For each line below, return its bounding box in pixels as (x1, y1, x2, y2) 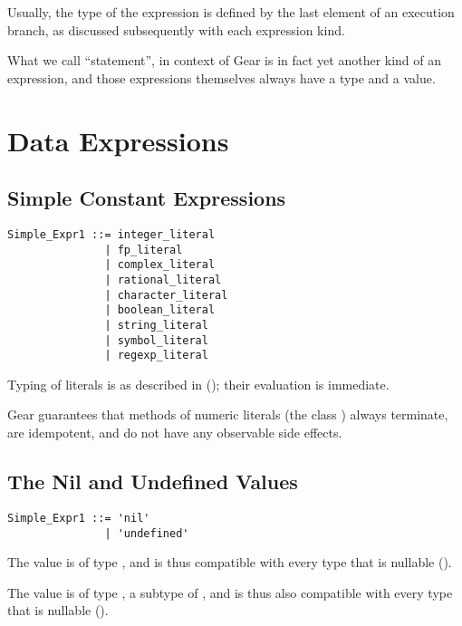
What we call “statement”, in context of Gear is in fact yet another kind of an (7, 51, 442, 70)
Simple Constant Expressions (7, 184, 286, 212)
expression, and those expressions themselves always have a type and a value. (7, 68, 436, 87)
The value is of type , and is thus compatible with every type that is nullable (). (7, 553, 452, 572)
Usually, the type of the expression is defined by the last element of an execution (7, 3, 455, 21)
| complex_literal (104, 258, 216, 272)
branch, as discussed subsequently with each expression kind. (7, 20, 345, 39)
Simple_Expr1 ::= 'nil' (7, 511, 150, 525)
